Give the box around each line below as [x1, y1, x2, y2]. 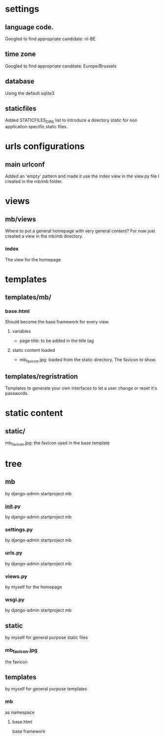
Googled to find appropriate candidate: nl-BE [5, 36, 96, 42]
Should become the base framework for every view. [5, 319, 110, 325]
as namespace [5, 709, 35, 715]
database [5, 77, 35, 86]
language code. [5, 23, 54, 31]
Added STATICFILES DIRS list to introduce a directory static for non [5, 117, 138, 124]
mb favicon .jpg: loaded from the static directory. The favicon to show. [19, 357, 157, 364]
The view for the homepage [5, 256, 61, 262]
